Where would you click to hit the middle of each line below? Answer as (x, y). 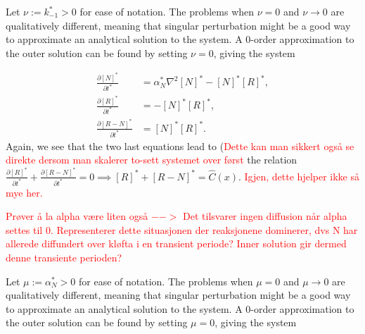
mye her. (24, 192)
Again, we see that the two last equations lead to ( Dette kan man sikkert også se (180, 146)
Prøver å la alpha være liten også (77, 216)
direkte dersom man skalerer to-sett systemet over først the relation (152, 160)
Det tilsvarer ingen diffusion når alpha (265, 216)
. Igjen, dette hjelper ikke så (299, 176)
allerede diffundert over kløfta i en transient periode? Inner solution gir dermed (176, 243)
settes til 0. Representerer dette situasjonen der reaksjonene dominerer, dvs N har (182, 229)
